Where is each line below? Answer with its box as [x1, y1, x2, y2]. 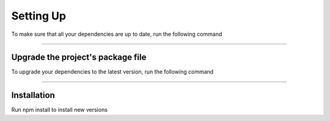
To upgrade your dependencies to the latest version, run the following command [11, 68, 214, 75]
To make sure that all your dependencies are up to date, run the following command [11, 30, 222, 38]
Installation [11, 90, 55, 100]
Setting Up [11, 9, 67, 22]
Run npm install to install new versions [11, 106, 108, 114]
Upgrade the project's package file [11, 52, 147, 63]
